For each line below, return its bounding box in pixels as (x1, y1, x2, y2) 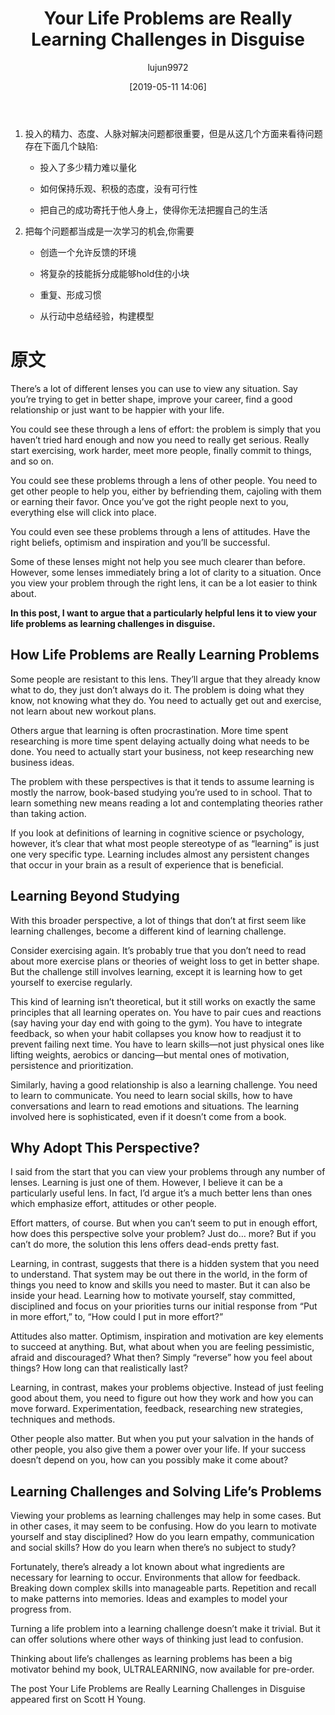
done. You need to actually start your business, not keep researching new (10, 745, 314, 757)
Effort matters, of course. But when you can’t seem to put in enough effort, (10, 1217, 318, 1229)
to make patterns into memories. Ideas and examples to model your (10, 1593, 288, 1605)
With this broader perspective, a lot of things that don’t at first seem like (10, 914, 307, 926)
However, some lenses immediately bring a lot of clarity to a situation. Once (10, 566, 322, 578)
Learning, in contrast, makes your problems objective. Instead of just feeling (10, 1382, 324, 1394)
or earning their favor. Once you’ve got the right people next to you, (10, 495, 289, 507)
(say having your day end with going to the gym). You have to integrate (10, 1017, 303, 1029)
